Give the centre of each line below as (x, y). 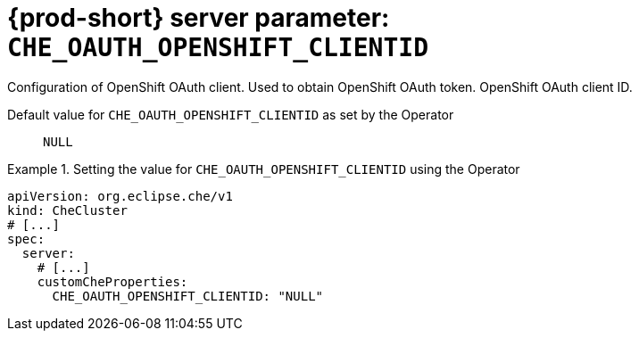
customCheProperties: (112, 281)
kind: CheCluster (67, 210)
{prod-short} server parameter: (199, 18)
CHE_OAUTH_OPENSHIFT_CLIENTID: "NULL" (188, 296)
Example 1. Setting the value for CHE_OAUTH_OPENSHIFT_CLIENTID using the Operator (264, 169)
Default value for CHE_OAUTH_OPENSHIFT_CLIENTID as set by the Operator (231, 114)
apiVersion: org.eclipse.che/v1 (120, 196)
